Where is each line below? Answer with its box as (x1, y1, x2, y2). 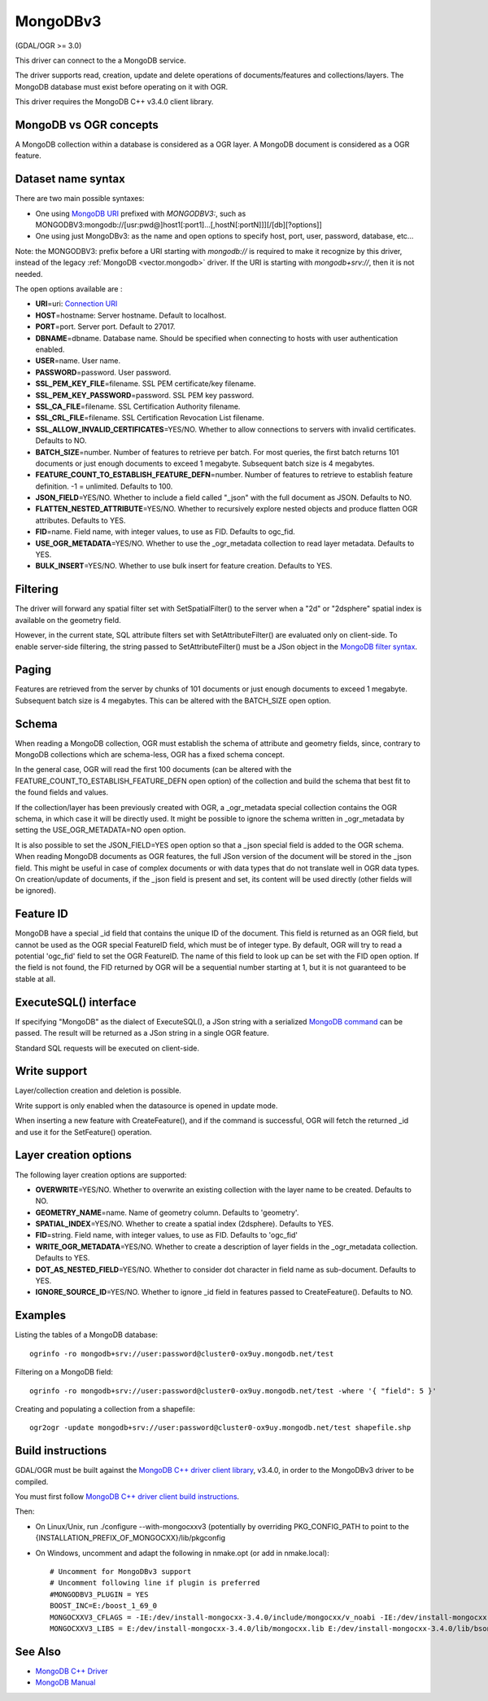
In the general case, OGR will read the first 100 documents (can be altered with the (15, 765, 292, 774)
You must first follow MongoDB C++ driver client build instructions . (15, 1491, 240, 1502)
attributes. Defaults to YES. (35, 515, 126, 525)
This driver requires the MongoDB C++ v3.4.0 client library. (15, 97, 214, 107)
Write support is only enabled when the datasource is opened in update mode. (15, 1100, 278, 1111)
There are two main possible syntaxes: (15, 194, 145, 204)
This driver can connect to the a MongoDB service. (15, 55, 186, 65)
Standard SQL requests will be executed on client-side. (15, 1043, 199, 1053)
